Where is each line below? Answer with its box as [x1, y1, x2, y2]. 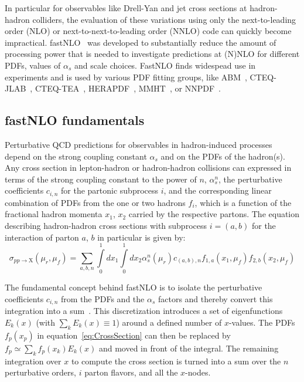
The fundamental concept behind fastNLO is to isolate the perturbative [5, 281, 262, 293]
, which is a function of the [194, 196, 292, 208]
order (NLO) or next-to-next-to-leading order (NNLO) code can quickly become [5, 25, 292, 37]
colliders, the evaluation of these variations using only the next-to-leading [32, 13, 296, 25]
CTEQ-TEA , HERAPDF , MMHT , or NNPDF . [35, 82, 221, 94]
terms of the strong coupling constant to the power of [5, 173, 197, 185]
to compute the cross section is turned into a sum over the [71, 354, 281, 367]
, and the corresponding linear [163, 184, 272, 197]
